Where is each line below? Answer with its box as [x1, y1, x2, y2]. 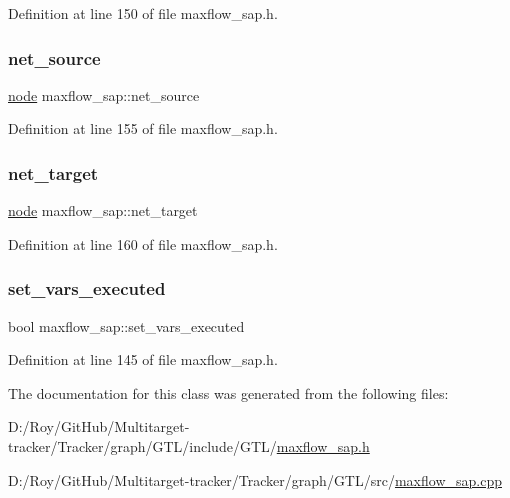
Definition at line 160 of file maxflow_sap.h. [8, 233, 278, 254]
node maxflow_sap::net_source [8, 84, 200, 105]
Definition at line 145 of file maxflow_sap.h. [8, 349, 278, 370]
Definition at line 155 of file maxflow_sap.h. [8, 118, 278, 139]
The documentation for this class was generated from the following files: [8, 382, 449, 403]
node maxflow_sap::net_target [8, 200, 198, 221]
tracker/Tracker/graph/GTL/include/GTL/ [8, 436, 277, 456]
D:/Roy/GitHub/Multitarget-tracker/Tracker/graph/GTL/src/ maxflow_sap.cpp [8, 469, 502, 490]
